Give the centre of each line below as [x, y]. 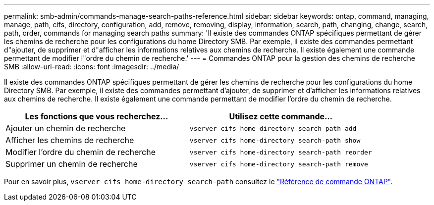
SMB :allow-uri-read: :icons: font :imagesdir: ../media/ [92, 67]
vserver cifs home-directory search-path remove [279, 164]
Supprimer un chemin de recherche [72, 164]
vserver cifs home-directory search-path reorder [281, 152]
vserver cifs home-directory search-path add [273, 128]
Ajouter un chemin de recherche [66, 128]
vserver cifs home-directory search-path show [275, 140]
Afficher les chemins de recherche [70, 140]
